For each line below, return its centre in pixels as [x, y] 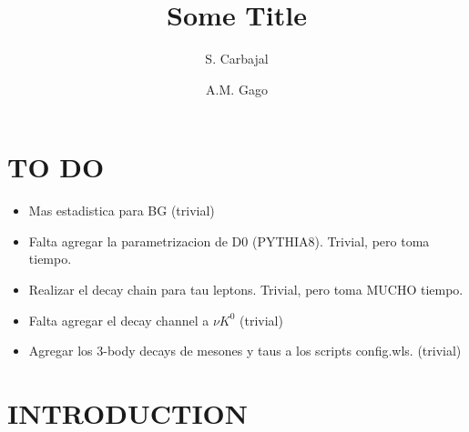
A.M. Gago [237, 89]
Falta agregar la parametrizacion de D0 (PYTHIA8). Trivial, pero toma [229, 241]
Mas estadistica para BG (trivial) [122, 211]
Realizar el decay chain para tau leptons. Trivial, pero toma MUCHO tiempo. [246, 290]
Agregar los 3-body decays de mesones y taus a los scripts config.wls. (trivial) [245, 351]
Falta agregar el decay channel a [119, 320]
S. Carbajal [237, 59]
